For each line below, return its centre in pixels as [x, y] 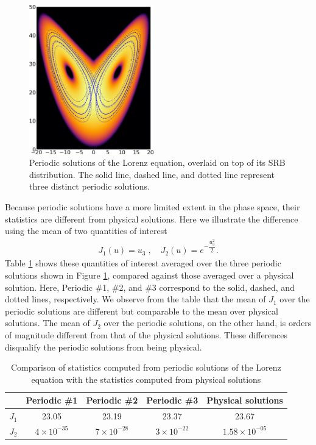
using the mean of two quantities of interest [86, 231]
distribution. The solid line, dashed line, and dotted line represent [152, 174]
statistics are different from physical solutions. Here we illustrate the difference [152, 219]
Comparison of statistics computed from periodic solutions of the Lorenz [146, 367]
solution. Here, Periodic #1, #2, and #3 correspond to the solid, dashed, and [150, 287]
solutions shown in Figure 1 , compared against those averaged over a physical [149, 275]
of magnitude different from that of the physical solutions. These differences [146, 334]
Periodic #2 [112, 400]
